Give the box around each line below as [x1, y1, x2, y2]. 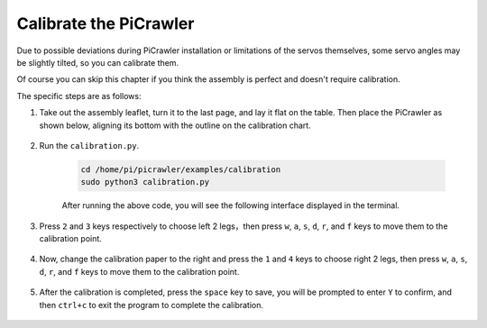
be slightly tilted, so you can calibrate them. [16, 57, 179, 68]
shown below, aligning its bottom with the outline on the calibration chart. [39, 120, 311, 131]
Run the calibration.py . [39, 140, 140, 150]
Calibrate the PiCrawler [16, 14, 195, 33]
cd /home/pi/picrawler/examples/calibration [80, 164, 281, 175]
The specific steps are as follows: [16, 90, 142, 101]
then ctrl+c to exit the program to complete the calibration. [39, 299, 264, 310]
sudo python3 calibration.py [80, 177, 210, 187]
